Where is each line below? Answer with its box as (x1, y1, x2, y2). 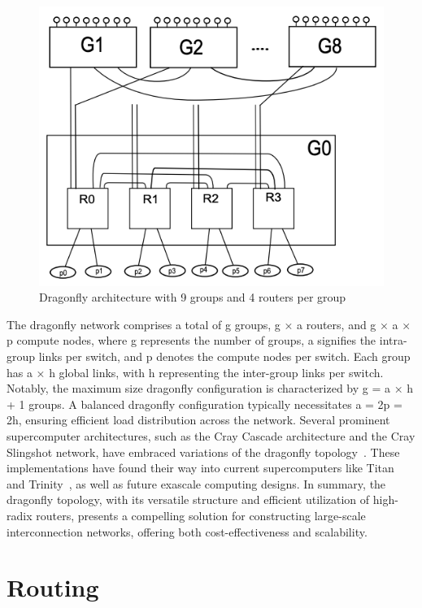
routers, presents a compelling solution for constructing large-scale (36, 506, 366, 523)
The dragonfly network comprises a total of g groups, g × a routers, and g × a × (7, 315, 411, 332)
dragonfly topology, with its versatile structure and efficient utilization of (7, 491, 370, 508)
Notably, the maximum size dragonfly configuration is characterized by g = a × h (7, 380, 414, 397)
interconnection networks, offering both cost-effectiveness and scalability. (7, 523, 368, 540)
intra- (379, 332, 407, 349)
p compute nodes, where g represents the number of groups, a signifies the (7, 332, 376, 349)
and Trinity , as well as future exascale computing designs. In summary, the (7, 475, 386, 492)
